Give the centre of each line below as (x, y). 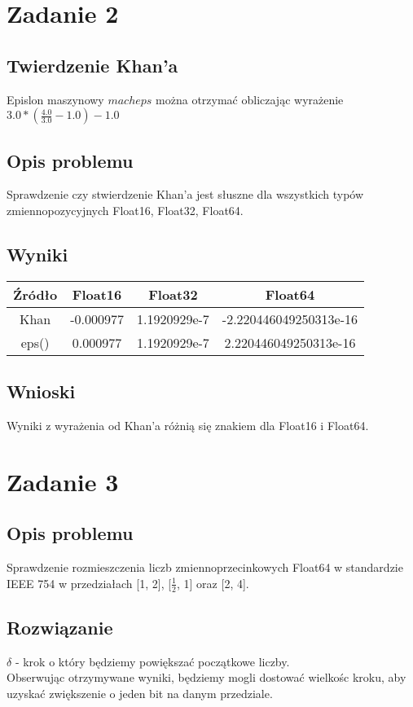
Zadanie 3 (63, 481)
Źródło (35, 294)
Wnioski (41, 391)
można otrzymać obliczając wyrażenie (250, 99)
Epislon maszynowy (55, 99)
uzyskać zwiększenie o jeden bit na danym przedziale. (140, 693)
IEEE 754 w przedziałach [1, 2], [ (89, 583)
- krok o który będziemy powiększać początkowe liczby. (152, 661)
